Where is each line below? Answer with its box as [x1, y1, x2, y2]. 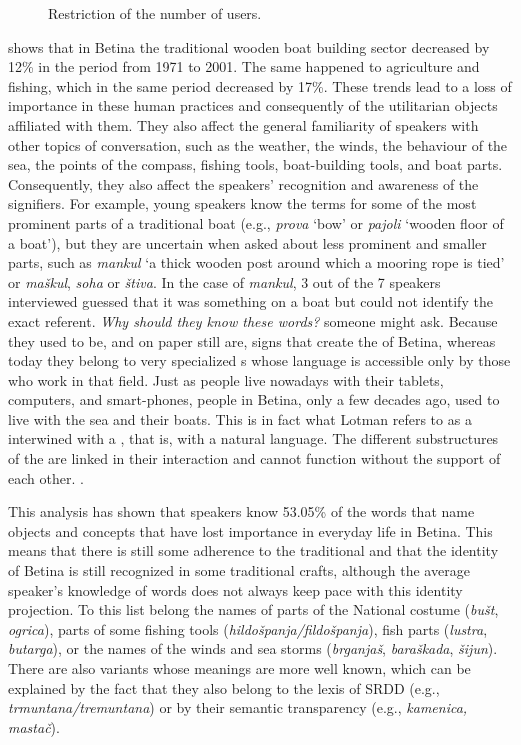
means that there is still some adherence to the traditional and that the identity [8, 540, 499, 561]
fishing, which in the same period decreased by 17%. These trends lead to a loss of [8, 75, 512, 96]
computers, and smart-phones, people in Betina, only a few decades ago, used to [8, 389, 500, 410]
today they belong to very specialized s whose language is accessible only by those [8, 350, 511, 371]
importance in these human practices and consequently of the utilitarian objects [8, 95, 498, 116]
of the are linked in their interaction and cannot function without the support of [8, 448, 501, 469]
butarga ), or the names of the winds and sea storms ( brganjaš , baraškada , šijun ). [8, 638, 498, 659]
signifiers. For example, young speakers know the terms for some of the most [8, 193, 477, 214]
